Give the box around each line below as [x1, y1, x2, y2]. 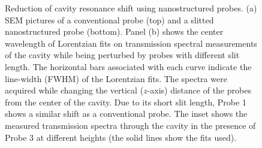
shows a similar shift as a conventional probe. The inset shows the [5, 107, 248, 120]
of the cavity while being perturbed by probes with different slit [5, 49, 240, 61]
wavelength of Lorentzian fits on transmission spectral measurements [5, 37, 257, 49]
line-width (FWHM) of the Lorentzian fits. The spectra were [5, 72, 227, 84]
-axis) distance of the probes [147, 84, 251, 96]
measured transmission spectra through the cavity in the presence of [5, 119, 256, 131]
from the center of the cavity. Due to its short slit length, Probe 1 [5, 95, 246, 108]
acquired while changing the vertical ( [5, 84, 144, 96]
